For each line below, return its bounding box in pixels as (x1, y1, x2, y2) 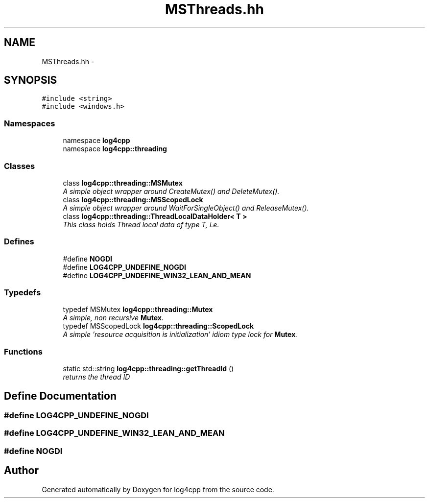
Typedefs (4, 287, 41, 298)
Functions (4, 346, 43, 357)
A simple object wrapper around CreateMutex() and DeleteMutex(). (63, 187, 280, 195)
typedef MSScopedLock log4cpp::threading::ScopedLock (63, 322, 254, 331)
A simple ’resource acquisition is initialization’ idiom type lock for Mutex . (63, 330, 298, 339)
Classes (4, 161, 35, 171)
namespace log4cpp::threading (63, 144, 167, 153)
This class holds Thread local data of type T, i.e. (63, 220, 219, 229)
